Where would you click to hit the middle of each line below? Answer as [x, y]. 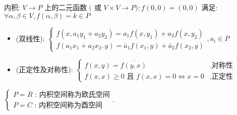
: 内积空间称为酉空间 [69, 106]
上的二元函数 [66, 7]
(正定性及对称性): [44, 69]
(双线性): [30, 38]
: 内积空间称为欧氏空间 [72, 95]
